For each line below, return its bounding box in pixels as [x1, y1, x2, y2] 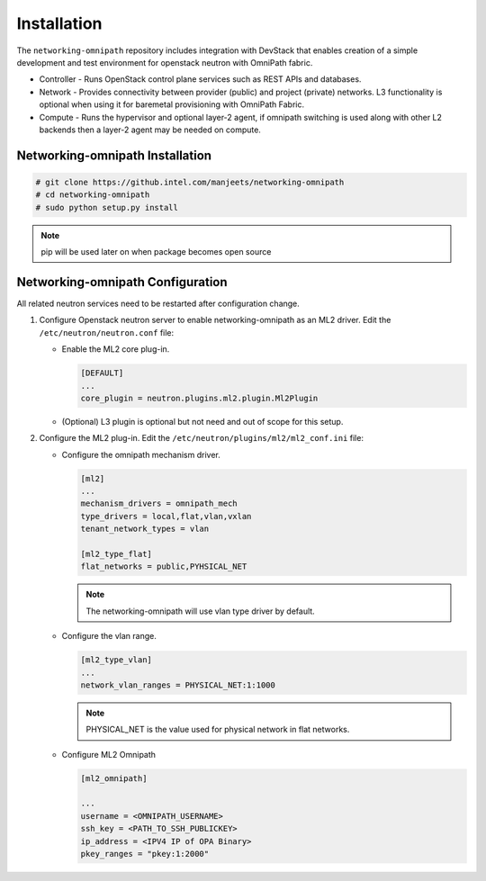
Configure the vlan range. [61, 631, 157, 642]
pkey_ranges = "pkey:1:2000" [80, 849, 210, 859]
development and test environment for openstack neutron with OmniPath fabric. [16, 57, 313, 67]
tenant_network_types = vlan [80, 524, 210, 535]
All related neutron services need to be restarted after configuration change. [16, 298, 301, 309]
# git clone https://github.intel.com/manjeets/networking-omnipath [35, 176, 345, 187]
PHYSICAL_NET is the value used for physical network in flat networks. [85, 724, 350, 735]
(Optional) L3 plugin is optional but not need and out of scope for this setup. [61, 416, 344, 427]
